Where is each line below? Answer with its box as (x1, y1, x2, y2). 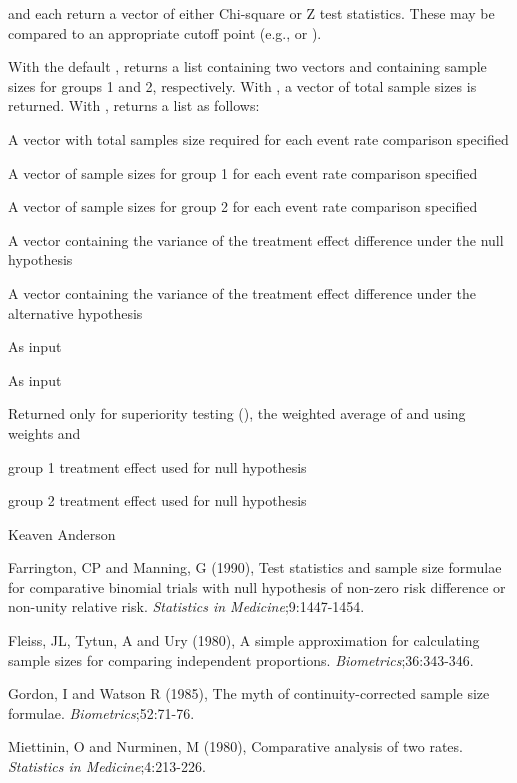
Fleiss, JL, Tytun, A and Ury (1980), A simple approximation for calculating (8, 630, 480, 651)
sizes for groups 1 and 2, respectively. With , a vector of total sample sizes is (8, 75, 477, 96)
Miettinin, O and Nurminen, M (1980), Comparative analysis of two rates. (8, 736, 463, 757)
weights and (8, 422, 81, 443)
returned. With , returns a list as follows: (8, 95, 260, 116)
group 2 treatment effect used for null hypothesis (8, 490, 307, 511)
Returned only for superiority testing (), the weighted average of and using (8, 403, 466, 424)
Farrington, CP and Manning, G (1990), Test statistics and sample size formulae (8, 557, 502, 578)
